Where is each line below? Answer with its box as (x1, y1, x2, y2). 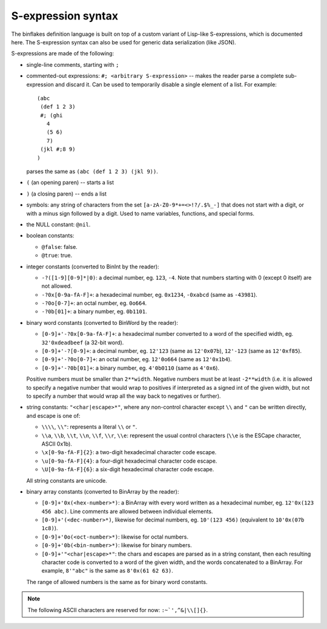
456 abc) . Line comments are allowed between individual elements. (41, 508, 213, 515)
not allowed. (41, 282, 72, 290)
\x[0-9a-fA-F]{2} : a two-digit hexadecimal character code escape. (41, 449, 217, 456)
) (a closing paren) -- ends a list (26, 190, 107, 197)
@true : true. (41, 252, 73, 259)
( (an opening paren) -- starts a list (26, 179, 114, 186)
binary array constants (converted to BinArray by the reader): (26, 488, 179, 495)
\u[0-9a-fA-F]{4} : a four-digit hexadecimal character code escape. (41, 457, 217, 464)
